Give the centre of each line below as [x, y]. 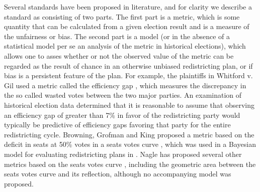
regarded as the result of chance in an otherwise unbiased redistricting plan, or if [128, 65]
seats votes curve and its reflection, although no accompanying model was [118, 174]
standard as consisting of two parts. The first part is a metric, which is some [122, 16]
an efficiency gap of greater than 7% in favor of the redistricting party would [122, 115]
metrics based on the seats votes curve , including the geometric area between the [130, 164]
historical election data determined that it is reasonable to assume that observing [129, 105]
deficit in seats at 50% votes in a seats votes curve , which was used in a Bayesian [130, 144]
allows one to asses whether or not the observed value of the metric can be [119, 55]
